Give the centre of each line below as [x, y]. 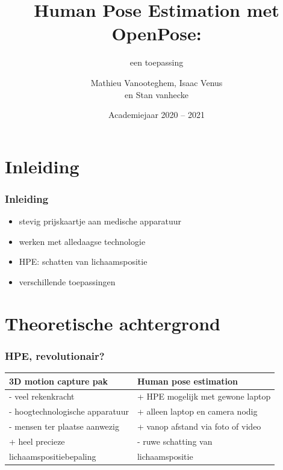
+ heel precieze [37, 441]
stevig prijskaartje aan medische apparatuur [100, 221]
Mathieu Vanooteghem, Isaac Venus [157, 82]
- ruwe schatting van [175, 441]
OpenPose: [157, 33]
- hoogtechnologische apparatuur [69, 411]
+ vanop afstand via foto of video [199, 426]
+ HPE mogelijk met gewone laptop [204, 396]
